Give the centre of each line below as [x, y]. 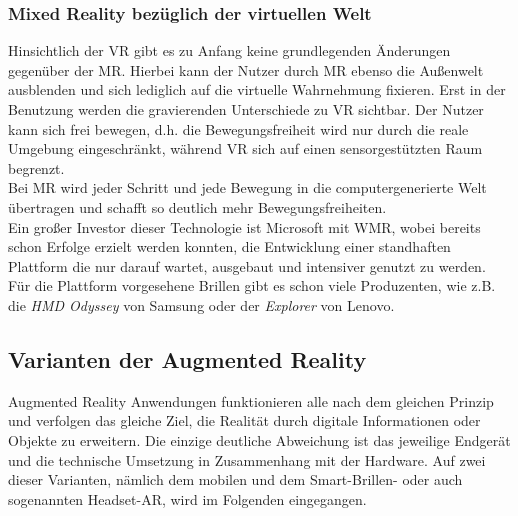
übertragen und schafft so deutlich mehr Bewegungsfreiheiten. [197, 206]
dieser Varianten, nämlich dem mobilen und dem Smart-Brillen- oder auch [235, 479]
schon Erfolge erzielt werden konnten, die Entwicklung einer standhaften [229, 246]
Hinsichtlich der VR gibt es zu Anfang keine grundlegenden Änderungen [229, 50]
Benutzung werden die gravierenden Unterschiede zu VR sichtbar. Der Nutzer [246, 109]
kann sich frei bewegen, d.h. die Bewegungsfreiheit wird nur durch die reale [238, 128]
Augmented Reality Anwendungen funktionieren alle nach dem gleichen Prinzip [251, 400]
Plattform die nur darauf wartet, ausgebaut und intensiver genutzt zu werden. [247, 265]
